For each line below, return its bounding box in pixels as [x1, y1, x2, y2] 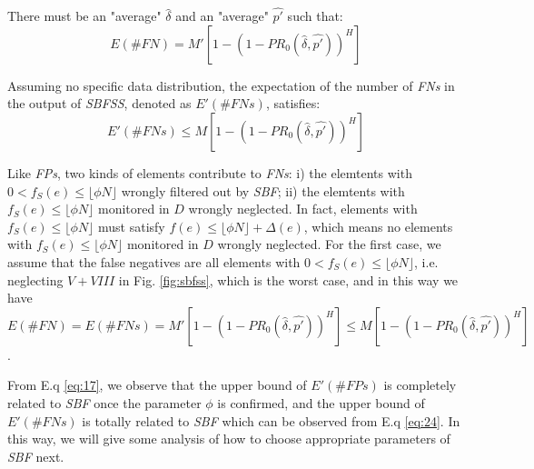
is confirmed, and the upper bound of [217, 393, 425, 412]
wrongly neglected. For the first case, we [217, 234, 441, 254]
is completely [383, 375, 457, 394]
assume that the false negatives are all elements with [7, 252, 301, 271]
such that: [287, 6, 343, 25]
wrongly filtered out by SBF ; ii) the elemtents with [121, 181, 405, 200]
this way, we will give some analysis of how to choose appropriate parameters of [7, 429, 450, 448]
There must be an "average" [7, 6, 162, 25]
